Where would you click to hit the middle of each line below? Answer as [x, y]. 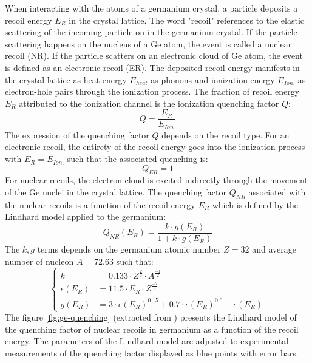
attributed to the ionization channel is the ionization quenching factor [149, 103]
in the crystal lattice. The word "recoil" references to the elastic [187, 20]
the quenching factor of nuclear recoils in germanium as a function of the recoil [152, 329]
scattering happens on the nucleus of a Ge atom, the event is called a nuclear [148, 43]
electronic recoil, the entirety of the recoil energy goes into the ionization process [155, 147]
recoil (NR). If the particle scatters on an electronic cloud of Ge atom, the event [154, 56]
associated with [277, 192]
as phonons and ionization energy [213, 79]
